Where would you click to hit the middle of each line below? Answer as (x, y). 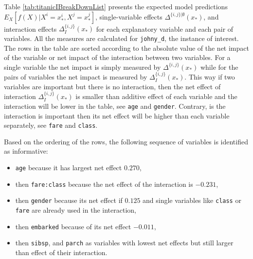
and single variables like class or (192, 200)
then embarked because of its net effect (73, 226)
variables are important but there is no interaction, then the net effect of (112, 86)
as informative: (26, 151)
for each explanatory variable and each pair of (165, 29)
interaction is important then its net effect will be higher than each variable (117, 115)
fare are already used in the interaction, (76, 209)
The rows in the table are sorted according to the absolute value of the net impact (126, 48)
